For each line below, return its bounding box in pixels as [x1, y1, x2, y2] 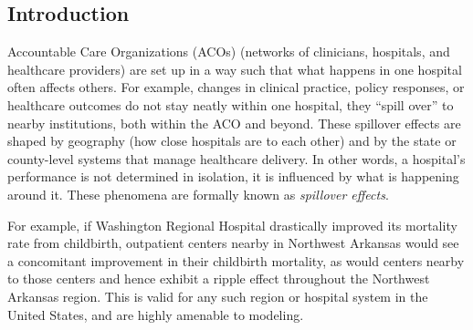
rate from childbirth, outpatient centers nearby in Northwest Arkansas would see [7, 233, 459, 253]
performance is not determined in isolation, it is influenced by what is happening [7, 167, 459, 186]
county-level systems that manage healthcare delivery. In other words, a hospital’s [7, 149, 466, 168]
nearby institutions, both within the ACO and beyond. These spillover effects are [7, 113, 461, 132]
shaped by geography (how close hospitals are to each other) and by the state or [7, 131, 457, 150]
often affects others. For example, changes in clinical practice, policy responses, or [7, 77, 465, 97]
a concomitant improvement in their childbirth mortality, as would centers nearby [7, 251, 465, 270]
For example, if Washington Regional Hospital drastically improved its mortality [7, 215, 457, 234]
